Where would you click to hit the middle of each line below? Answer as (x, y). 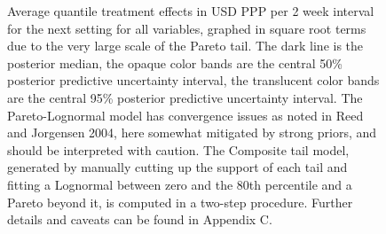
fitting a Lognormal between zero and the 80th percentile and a (180, 184)
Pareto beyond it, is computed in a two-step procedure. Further (180, 202)
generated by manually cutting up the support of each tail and (177, 167)
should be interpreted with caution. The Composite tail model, (178, 149)
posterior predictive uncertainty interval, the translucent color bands (193, 80)
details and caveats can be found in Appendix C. (140, 219)
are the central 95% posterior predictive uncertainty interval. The (185, 97)
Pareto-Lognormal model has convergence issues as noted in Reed (185, 115)
